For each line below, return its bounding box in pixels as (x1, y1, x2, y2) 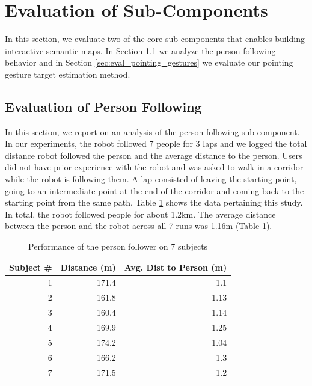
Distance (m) (60, 260, 116, 273)
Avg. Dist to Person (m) (124, 260, 227, 273)
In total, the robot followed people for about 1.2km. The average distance (5, 207, 276, 220)
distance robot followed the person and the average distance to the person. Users (5, 149, 302, 161)
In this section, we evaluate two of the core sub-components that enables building (5, 32, 305, 45)
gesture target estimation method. (5, 67, 130, 80)
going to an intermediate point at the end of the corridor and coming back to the (5, 184, 304, 197)
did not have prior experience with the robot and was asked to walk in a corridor (5, 161, 304, 173)
